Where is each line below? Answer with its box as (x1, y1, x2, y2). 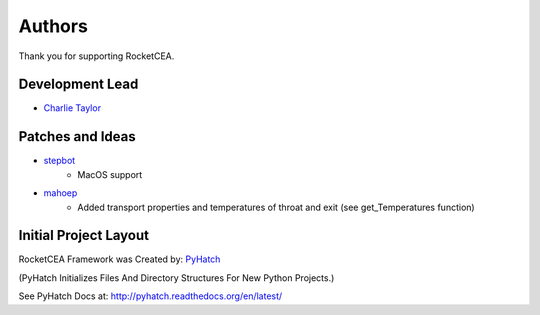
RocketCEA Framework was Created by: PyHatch (18, 253, 221, 265)
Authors (18, 15, 89, 37)
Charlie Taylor (43, 102, 102, 114)
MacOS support (77, 168, 143, 180)
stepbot (43, 155, 76, 167)
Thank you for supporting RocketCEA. (18, 50, 175, 62)
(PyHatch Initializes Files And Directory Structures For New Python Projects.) (18, 271, 335, 284)
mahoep (43, 187, 78, 199)
